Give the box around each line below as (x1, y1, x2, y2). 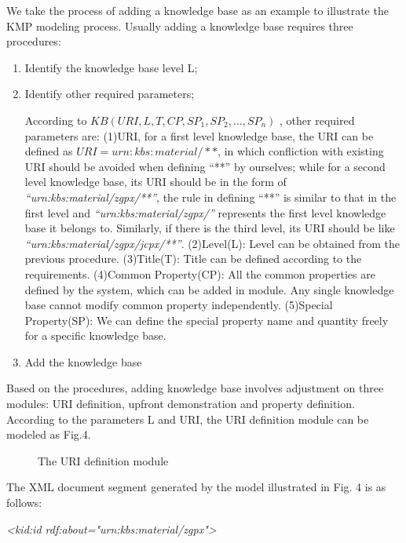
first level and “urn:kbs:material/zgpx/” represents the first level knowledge (24, 204, 386, 220)
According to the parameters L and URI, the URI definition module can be (6, 410, 369, 427)
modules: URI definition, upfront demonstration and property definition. (6, 395, 355, 412)
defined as (24, 143, 73, 159)
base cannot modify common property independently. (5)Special (24, 297, 333, 313)
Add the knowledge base (24, 353, 142, 370)
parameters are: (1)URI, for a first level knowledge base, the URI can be (24, 127, 374, 144)
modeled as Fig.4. (6, 426, 91, 443)
